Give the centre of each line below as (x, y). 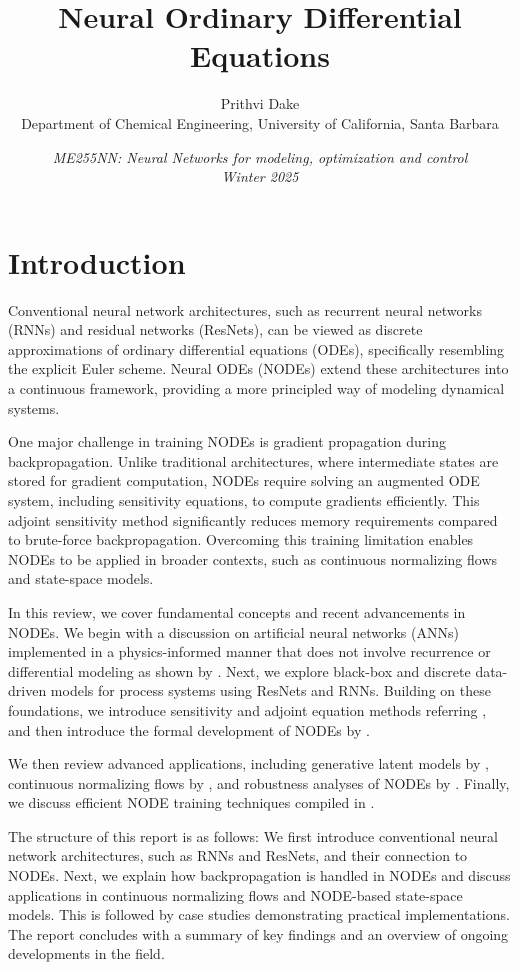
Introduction (97, 261)
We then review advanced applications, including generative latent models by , (248, 763)
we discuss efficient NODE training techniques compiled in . (191, 802)
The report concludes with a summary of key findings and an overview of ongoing (258, 933)
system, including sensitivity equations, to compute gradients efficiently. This (244, 499)
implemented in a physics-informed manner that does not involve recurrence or (249, 651)
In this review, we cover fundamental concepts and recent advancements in (237, 611)
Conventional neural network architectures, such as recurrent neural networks (245, 309)
